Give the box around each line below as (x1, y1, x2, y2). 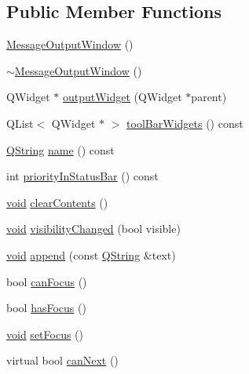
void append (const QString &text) (6, 246, 176, 263)
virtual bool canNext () (6, 352, 119, 369)
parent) (191, 89, 227, 105)
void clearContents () (6, 194, 108, 210)
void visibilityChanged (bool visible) (6, 220, 181, 237)
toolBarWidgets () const (126, 114, 244, 131)
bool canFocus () (6, 273, 87, 289)
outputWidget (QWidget (62, 89, 182, 105)
